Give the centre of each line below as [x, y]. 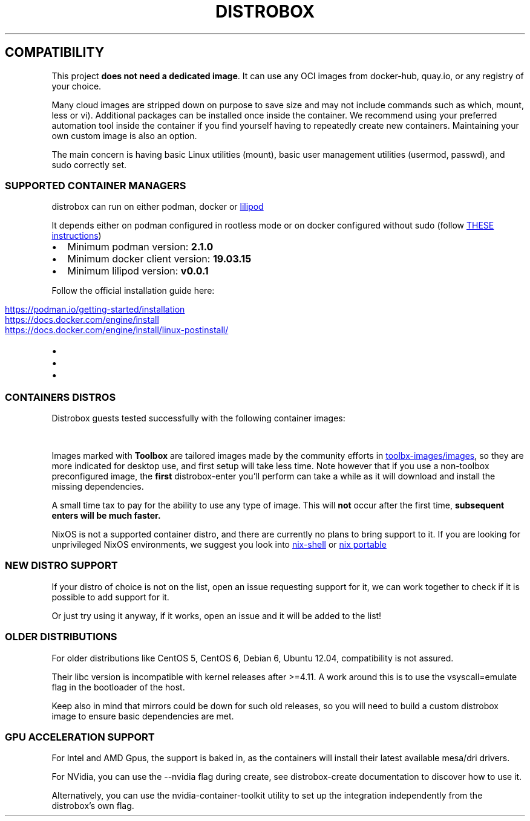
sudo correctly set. [89, 164]
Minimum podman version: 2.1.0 [140, 247]
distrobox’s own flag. [93, 806]
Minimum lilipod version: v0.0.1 [138, 271]
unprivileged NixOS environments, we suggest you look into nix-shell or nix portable [219, 545]
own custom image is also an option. [124, 135]
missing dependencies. [98, 487]
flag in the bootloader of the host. [118, 687]
